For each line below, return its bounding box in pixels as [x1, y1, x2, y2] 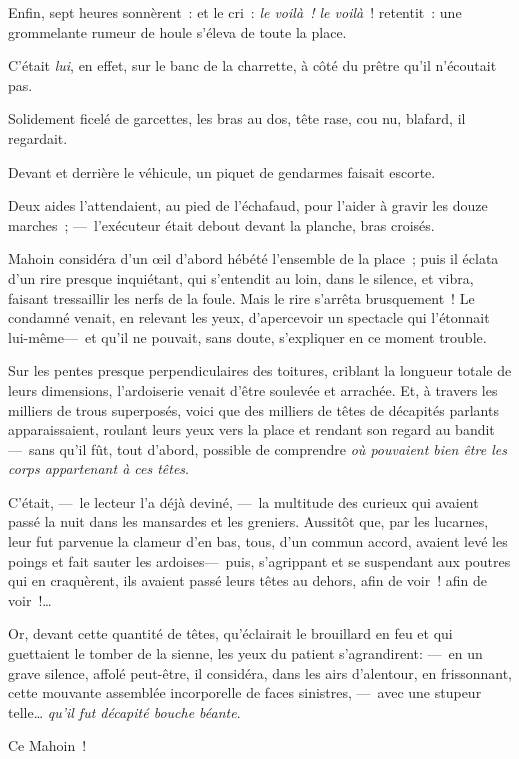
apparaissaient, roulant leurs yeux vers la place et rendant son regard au [8, 419, 451, 440]
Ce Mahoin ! [8, 735, 87, 756]
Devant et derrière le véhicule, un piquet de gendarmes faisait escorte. [8, 161, 436, 182]
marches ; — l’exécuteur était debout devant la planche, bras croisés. [8, 214, 435, 235]
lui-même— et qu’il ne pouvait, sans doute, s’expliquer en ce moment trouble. [8, 326, 487, 347]
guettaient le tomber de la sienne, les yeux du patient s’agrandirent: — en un [8, 643, 483, 664]
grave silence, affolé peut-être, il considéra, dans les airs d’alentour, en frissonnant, [8, 662, 512, 683]
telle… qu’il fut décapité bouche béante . [8, 701, 241, 722]
